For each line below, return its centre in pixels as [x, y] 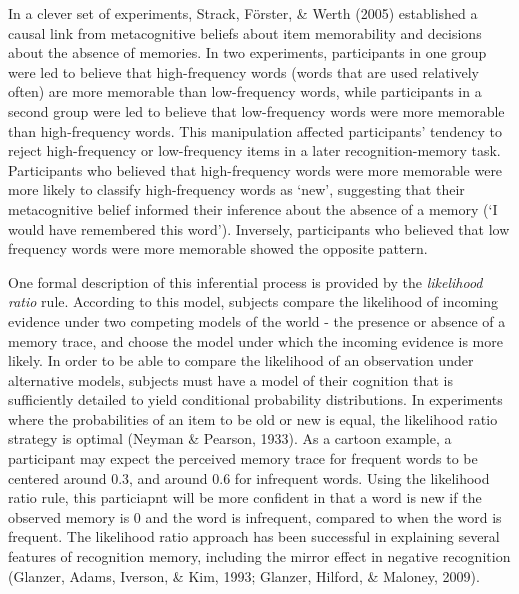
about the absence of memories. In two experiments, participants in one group [247, 52]
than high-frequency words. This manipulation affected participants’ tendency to [255, 130]
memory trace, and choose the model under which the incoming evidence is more [255, 340]
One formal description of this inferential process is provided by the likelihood [245, 281]
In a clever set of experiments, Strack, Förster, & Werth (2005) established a [243, 13]
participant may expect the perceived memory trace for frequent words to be [243, 458]
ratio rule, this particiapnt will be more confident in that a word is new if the [245, 497]
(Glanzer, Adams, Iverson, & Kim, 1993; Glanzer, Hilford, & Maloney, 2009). [244, 575]
